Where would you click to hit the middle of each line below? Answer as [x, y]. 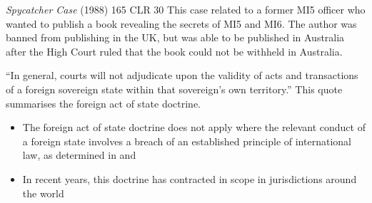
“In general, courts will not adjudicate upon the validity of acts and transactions [182, 75]
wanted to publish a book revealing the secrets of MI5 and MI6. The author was [181, 23]
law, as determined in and [79, 155]
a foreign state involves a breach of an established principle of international [187, 141]
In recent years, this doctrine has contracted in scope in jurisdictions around [190, 178]
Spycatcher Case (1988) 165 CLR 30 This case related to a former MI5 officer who [186, 9]
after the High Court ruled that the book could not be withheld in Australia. [174, 51]
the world [43, 193]
